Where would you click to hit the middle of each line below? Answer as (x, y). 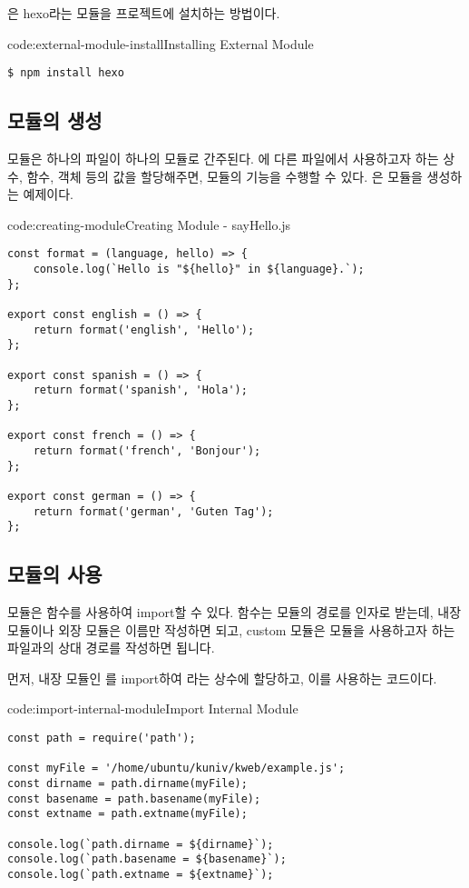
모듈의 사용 (55, 574)
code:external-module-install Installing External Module (161, 43)
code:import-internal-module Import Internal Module (153, 708)
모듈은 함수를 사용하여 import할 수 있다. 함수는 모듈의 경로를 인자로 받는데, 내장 (234, 612)
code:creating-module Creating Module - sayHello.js (149, 224)
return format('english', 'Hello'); (144, 329)
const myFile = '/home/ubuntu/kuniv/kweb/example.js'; (176, 768)
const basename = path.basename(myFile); (134, 798)
